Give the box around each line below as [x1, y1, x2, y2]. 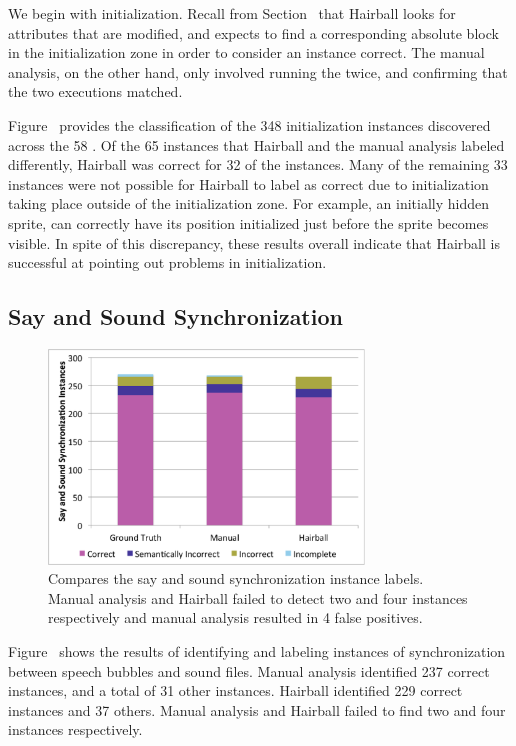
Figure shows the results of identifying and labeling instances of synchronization [8, 640, 506, 661]
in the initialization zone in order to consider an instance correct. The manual [8, 42, 485, 63]
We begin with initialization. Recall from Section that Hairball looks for [8, 3, 456, 23]
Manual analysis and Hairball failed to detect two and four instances [48, 587, 468, 608]
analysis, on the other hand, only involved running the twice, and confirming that [8, 61, 508, 82]
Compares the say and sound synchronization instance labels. [48, 568, 424, 589]
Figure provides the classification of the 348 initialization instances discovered [8, 114, 491, 135]
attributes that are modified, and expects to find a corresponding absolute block [8, 22, 499, 43]
